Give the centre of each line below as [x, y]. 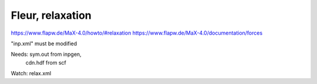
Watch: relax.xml [31, 73]
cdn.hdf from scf [46, 62]
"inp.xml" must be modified [44, 43]
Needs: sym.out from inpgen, [46, 54]
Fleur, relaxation [51, 15]
